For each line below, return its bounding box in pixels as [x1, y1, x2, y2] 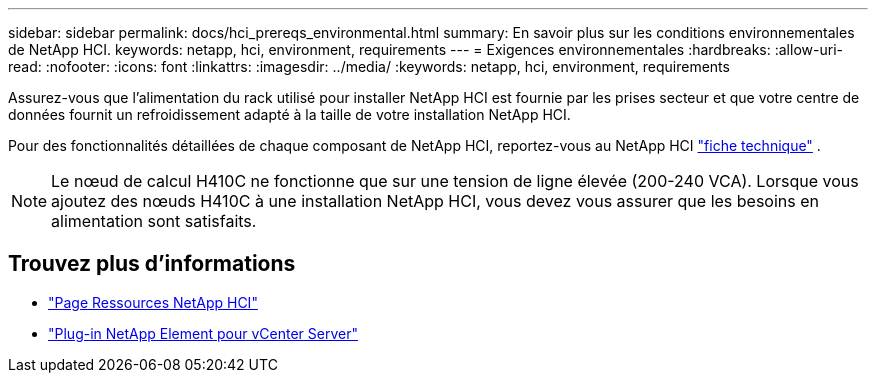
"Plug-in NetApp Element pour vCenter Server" [48, 324, 358, 342]
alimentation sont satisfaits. [51, 211, 257, 231]
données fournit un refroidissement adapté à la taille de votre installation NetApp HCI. [8, 106, 571, 123]
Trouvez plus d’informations [8, 251, 296, 277]
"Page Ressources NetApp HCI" [48, 293, 258, 311]
